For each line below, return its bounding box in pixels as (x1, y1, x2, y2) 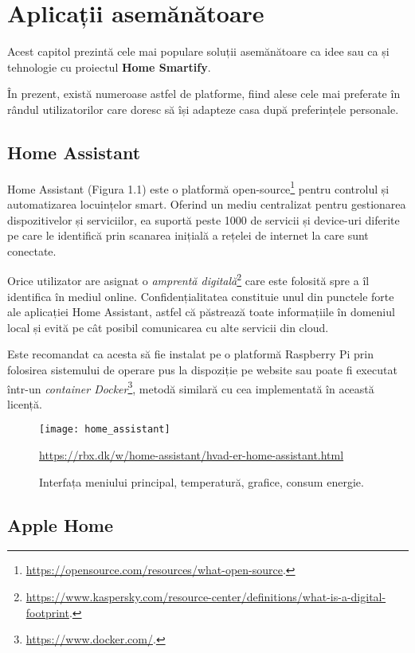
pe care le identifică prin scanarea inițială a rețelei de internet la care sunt (7, 227, 369, 244)
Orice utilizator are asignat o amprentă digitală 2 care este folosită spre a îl (7, 270, 370, 288)
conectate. (7, 242, 57, 259)
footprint (25, 604, 69, 620)
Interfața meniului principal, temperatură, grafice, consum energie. (39, 473, 364, 490)
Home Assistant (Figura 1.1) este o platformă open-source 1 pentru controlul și (7, 178, 390, 197)
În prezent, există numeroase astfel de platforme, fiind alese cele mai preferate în (7, 85, 401, 102)
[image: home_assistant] (39, 424, 170, 436)
